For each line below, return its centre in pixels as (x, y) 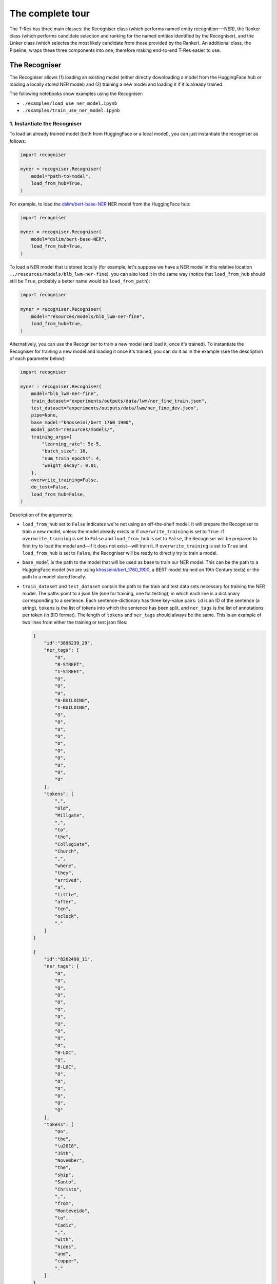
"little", (67, 894)
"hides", (66, 1247)
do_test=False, (50, 487)
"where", (66, 866)
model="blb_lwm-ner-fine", (65, 394)
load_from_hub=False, (58, 494)
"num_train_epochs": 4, (72, 458)
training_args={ (51, 437)
